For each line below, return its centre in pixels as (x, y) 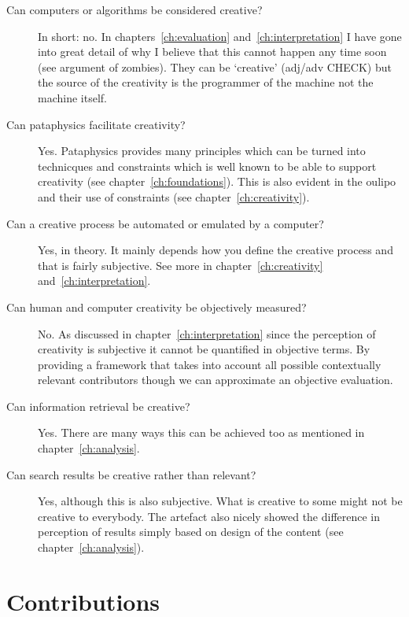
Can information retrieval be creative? (98, 406)
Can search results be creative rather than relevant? (131, 474)
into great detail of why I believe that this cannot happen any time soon (212, 52)
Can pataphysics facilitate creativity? (96, 124)
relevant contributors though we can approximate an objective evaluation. (216, 380)
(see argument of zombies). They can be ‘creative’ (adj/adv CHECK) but (215, 67)
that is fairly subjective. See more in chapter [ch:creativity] (181, 265)
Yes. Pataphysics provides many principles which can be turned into (202, 151)
